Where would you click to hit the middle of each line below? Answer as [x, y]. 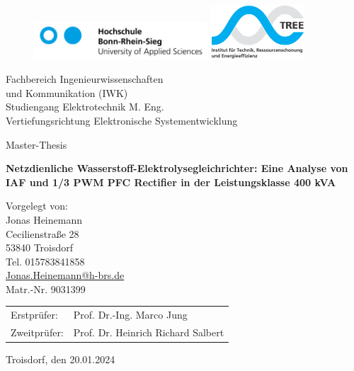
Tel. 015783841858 [45, 261]
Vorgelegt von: [37, 206]
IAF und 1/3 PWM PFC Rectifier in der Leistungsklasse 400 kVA [171, 182]
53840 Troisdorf [40, 247]
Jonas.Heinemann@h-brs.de [65, 275]
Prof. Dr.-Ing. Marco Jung [130, 315]
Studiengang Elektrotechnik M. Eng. [85, 107]
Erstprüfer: [34, 315]
